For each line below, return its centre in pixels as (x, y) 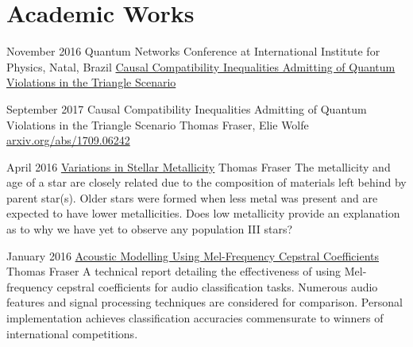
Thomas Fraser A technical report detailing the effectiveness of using (174, 271)
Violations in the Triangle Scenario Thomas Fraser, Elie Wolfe (158, 124)
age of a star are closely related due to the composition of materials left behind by (206, 182)
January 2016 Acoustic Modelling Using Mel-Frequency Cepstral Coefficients (193, 255)
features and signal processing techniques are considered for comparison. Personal (205, 302)
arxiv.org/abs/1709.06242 (68, 140)
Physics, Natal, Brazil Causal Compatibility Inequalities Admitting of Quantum (201, 66)
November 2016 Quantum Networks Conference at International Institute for (193, 51)
